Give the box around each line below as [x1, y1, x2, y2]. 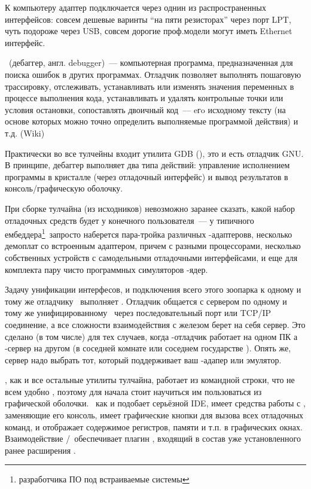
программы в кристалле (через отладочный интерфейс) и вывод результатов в [5, 170, 288, 183]
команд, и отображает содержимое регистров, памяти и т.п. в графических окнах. [5, 420, 303, 433]
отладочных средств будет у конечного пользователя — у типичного [5, 214, 254, 226]
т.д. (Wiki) [5, 126, 45, 139]
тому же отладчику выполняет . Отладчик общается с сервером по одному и [5, 294, 287, 307]
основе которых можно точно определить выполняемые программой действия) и [5, 115, 298, 127]
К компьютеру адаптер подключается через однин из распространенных [5, 1, 266, 13]
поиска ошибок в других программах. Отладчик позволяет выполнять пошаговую [5, 68, 301, 80]
